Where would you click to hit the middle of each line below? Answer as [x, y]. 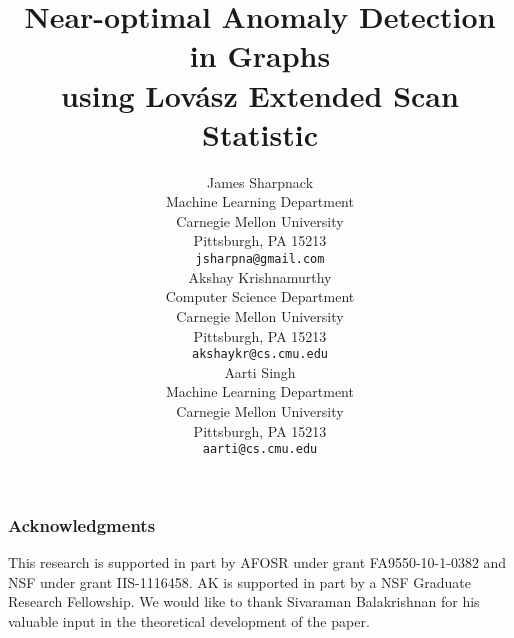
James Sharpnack [260, 181]
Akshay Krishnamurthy [260, 276]
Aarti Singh [260, 371]
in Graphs [260, 55]
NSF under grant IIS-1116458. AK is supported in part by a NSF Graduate [239, 581]
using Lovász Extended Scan [260, 94]
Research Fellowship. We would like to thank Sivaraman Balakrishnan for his [244, 601]
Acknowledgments [82, 524]
